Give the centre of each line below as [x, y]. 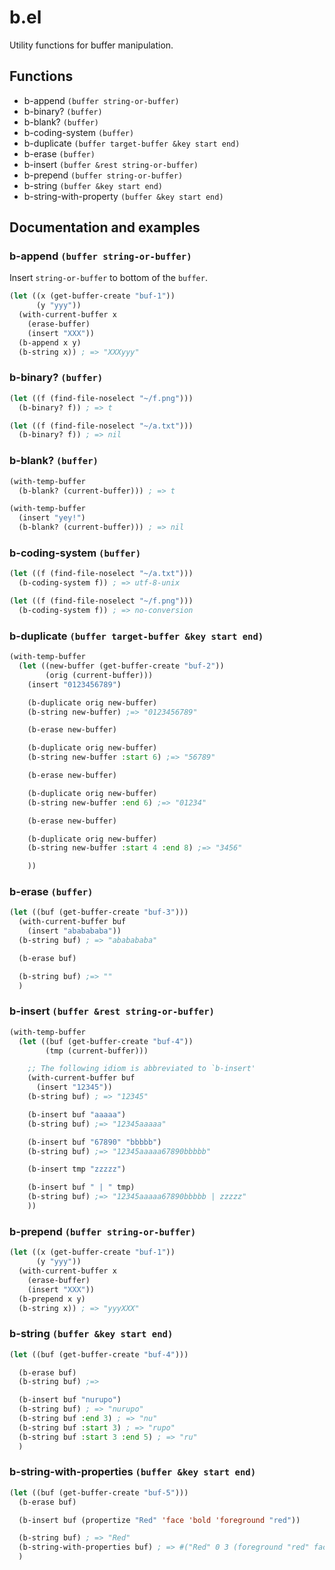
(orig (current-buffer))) [99, 675]
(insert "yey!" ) [52, 518]
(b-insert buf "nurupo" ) [70, 1400]
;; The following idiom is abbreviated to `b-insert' [141, 1069]
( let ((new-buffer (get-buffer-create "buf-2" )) [121, 666]
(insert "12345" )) [74, 1087]
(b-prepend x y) [52, 1299]
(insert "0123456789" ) [74, 684]
